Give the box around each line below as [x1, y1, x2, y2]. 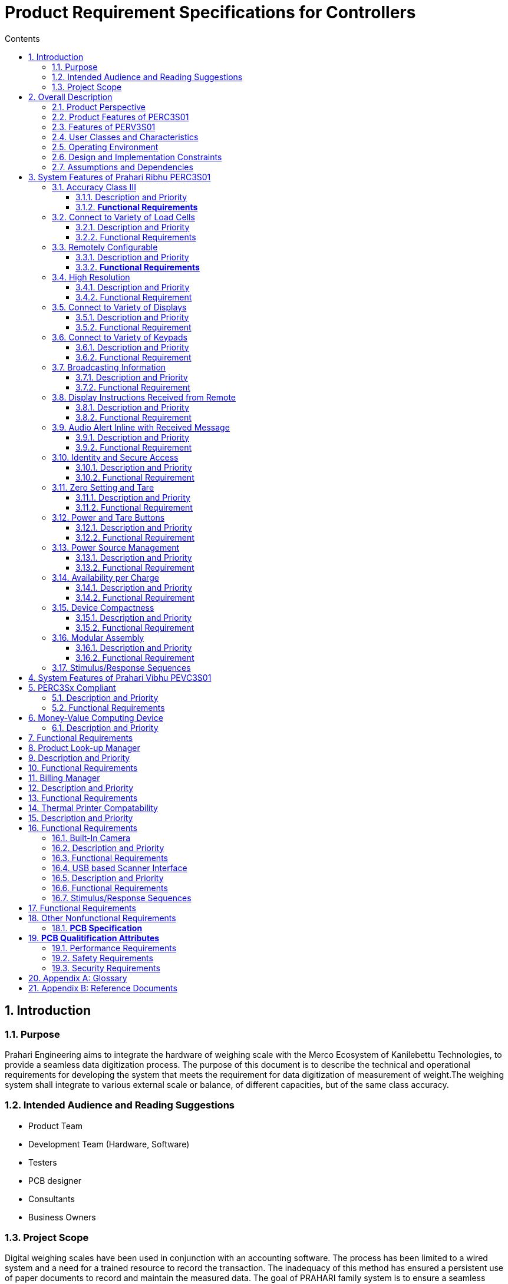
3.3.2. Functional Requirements [75, 262, 200, 272]
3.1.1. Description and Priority [75, 191, 187, 202]
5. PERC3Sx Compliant [28, 682, 116, 693]
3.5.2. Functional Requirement [75, 322, 192, 332]
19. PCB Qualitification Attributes [28, 932, 160, 943]
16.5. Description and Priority [52, 872, 164, 883]
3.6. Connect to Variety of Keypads [52, 332, 187, 342]
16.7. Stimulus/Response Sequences [52, 892, 192, 903]
